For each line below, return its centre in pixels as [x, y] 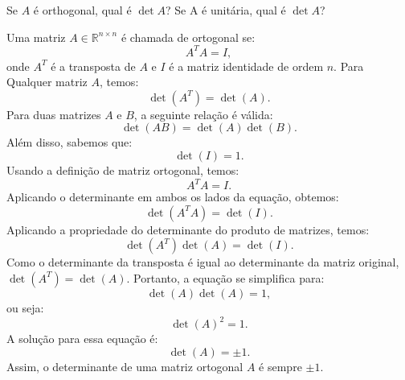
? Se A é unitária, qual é [225, 10]
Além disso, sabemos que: [70, 142]
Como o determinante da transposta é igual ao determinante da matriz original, [203, 262]
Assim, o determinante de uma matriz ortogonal [125, 366]
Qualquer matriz [47, 82]
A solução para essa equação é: [82, 339]
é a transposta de [93, 66]
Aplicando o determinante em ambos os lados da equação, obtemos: [173, 197]
